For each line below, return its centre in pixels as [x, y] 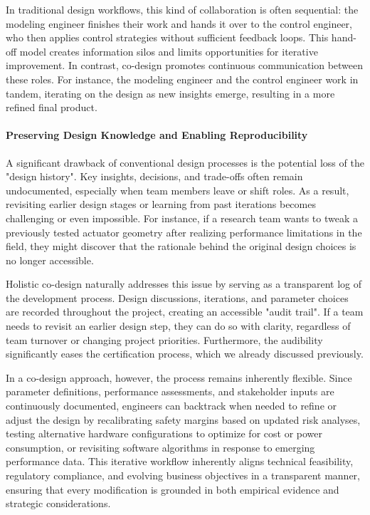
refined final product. [52, 107]
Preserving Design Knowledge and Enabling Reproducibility [157, 135]
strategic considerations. [58, 503]
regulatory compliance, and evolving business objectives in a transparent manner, [183, 475]
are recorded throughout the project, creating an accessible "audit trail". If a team [185, 312]
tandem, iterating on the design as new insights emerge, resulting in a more [170, 93]
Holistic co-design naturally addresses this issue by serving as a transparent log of [184, 284]
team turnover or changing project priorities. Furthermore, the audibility [164, 339]
